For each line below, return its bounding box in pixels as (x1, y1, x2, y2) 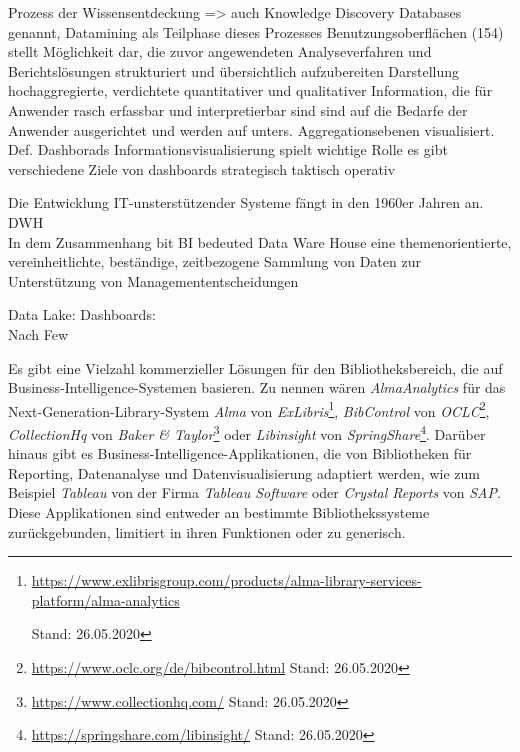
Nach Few (8, 323, 69, 344)
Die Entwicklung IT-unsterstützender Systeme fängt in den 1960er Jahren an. (8, 192, 484, 213)
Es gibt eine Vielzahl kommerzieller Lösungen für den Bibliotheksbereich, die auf (8, 357, 503, 378)
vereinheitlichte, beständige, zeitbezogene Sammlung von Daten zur (8, 251, 421, 272)
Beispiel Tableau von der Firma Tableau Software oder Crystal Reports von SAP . (8, 482, 501, 503)
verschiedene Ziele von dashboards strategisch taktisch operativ (8, 158, 396, 179)
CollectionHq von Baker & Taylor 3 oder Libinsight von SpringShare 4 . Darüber (8, 420, 486, 444)
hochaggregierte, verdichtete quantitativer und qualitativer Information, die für (8, 80, 493, 101)
